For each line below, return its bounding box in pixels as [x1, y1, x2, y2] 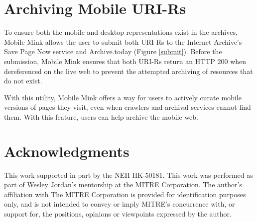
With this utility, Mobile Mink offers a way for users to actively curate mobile [4, 92, 242, 102]
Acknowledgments [4, 141, 129, 161]
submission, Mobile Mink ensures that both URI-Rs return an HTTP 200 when [4, 56, 247, 66]
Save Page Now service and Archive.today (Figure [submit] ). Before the [4, 46, 222, 57]
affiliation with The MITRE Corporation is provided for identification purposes [4, 189, 246, 199]
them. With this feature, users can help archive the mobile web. [4, 111, 198, 122]
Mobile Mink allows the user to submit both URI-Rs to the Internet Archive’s [4, 36, 242, 47]
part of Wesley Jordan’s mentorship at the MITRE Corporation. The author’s [4, 179, 242, 190]
